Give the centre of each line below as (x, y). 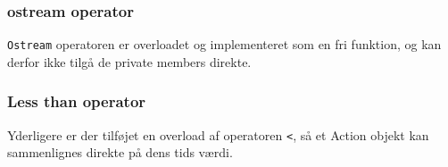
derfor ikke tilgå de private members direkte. (129, 61)
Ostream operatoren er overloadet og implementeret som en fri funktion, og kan (224, 44)
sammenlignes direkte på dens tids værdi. (120, 152)
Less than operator (77, 101)
